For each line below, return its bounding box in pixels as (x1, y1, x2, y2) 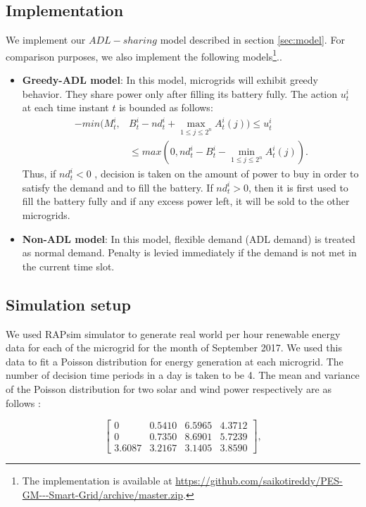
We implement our (6, 32, 86, 47)
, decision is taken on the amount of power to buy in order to (94, 166, 359, 181)
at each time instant (22, 100, 109, 115)
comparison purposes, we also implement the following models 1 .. (6, 46, 282, 63)
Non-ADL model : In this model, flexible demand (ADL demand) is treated (22, 231, 355, 246)
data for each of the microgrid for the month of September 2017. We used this (6, 340, 342, 355)
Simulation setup (6, 293, 131, 315)
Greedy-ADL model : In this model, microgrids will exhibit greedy (22, 73, 318, 87)
